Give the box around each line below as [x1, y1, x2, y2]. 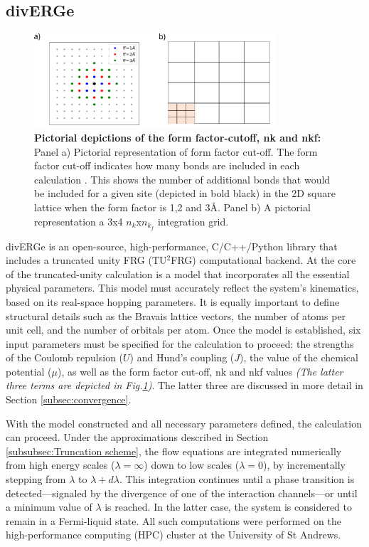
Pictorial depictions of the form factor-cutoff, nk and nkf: [34, 130, 321, 145]
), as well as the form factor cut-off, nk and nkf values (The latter [58, 363, 343, 378]
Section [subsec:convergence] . [6, 392, 132, 407]
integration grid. [157, 213, 229, 228]
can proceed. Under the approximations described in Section [6, 430, 269, 445]
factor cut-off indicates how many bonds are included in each [34, 158, 300, 173]
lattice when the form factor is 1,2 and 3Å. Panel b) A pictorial [34, 200, 311, 215]
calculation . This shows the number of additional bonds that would [34, 171, 331, 186]
